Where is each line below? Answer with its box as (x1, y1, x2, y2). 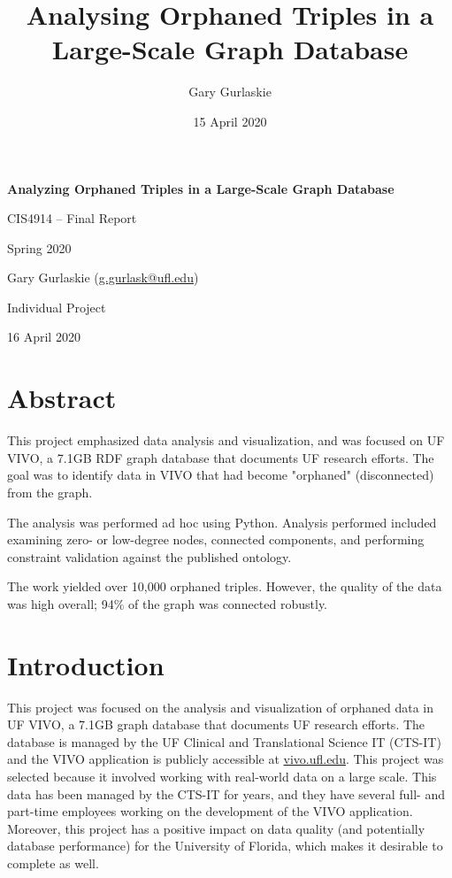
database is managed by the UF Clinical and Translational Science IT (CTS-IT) (7, 732, 441, 751)
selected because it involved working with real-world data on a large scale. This (7, 767, 437, 786)
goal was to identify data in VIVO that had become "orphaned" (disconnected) (7, 466, 434, 484)
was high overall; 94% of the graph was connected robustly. (7, 594, 328, 612)
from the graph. (7, 482, 93, 501)
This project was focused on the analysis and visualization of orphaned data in (7, 697, 434, 716)
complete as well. (7, 854, 99, 872)
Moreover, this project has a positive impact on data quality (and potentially (7, 819, 425, 837)
